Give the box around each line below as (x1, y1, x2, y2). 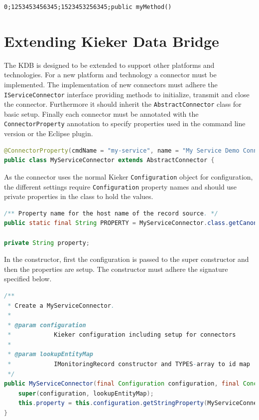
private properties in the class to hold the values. (4, 191, 153, 202)
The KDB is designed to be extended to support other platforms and (4, 59, 215, 70)
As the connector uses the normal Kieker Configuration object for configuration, (4, 171, 253, 182)
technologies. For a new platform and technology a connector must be (4, 69, 217, 80)
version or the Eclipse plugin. (4, 128, 93, 139)
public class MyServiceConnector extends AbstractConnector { (4, 157, 215, 164)
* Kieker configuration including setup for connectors (7, 331, 236, 339)
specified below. (4, 273, 52, 284)
